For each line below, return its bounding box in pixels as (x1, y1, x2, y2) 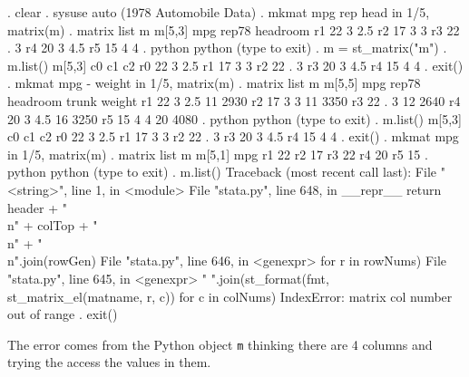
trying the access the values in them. (7, 353, 211, 372)
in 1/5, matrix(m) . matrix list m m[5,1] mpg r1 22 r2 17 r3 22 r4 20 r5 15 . (7, 144, 428, 163)
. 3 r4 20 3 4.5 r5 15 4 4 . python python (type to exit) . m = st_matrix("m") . (7, 38, 447, 57)
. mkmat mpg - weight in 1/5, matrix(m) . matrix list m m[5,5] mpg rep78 (7, 73, 421, 92)
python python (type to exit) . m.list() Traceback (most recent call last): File (7, 162, 436, 181)
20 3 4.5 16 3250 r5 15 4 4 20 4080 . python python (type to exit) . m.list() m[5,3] (7, 109, 462, 128)
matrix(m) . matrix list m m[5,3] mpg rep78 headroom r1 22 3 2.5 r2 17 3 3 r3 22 (7, 20, 460, 39)
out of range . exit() (7, 304, 118, 324)
